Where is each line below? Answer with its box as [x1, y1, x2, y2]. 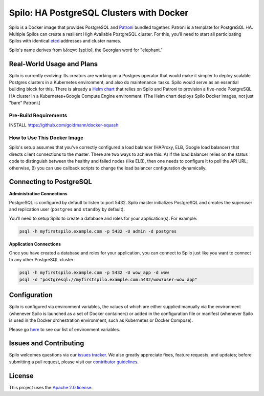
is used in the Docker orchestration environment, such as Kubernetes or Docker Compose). [9, 317, 193, 323]
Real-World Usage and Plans [9, 60, 98, 68]
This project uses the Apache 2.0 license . [9, 384, 93, 390]
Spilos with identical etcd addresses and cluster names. [9, 38, 122, 44]
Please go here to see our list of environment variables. [9, 326, 121, 332]
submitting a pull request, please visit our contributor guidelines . [9, 359, 139, 365]
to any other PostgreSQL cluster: [9, 257, 75, 263]
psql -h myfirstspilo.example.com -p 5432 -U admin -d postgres [19, 229, 177, 234]
